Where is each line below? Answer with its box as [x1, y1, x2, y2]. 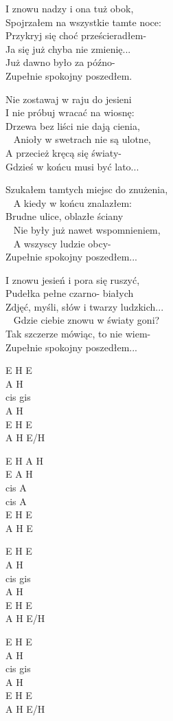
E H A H [5, 453, 44, 467]
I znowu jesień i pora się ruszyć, [5, 272, 140, 287]
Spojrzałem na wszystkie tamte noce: [5, 14, 161, 29]
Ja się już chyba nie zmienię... [5, 41, 131, 56]
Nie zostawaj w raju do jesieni [5, 91, 132, 106]
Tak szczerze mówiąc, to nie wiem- [5, 326, 151, 341]
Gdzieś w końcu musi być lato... [5, 159, 139, 173]
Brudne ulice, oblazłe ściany [5, 209, 124, 223]
